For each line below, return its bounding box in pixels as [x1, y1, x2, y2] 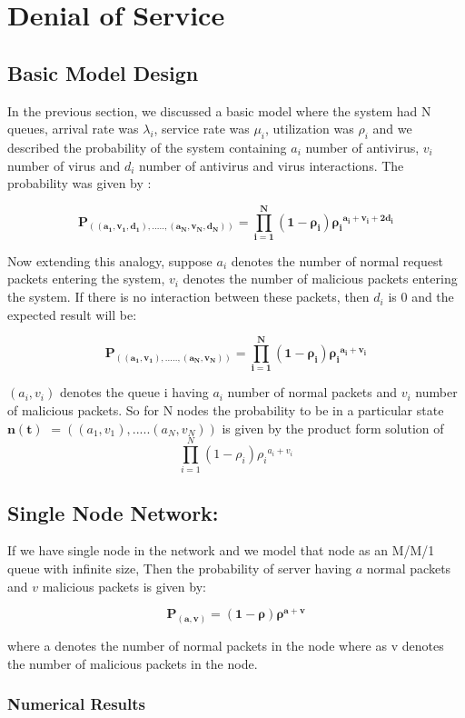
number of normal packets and [227, 383, 398, 402]
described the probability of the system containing [7, 137, 287, 156]
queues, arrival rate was [7, 119, 139, 138]
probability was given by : [7, 174, 152, 193]
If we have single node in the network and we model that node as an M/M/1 [7, 541, 435, 560]
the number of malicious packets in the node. [7, 653, 258, 673]
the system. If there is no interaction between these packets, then [7, 287, 370, 306]
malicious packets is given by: [42, 576, 206, 595]
